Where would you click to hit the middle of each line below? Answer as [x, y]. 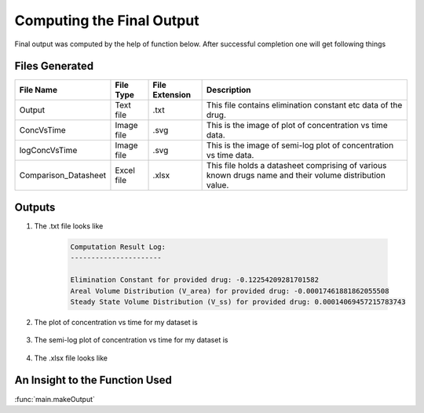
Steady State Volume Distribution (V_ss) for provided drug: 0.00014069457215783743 [238, 302]
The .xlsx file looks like [71, 358]
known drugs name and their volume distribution [296, 175]
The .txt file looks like [69, 226]
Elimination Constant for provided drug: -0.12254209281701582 [195, 280]
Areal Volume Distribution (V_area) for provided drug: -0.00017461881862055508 [230, 291]
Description [228, 90]
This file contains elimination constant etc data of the [304, 105]
